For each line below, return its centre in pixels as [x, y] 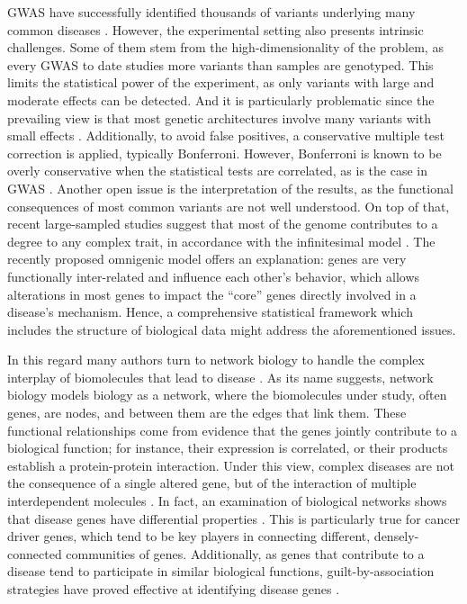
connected [35, 553]
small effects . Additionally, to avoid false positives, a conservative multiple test [226, 135]
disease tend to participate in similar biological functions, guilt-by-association [221, 571]
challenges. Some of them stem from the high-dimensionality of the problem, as [225, 47]
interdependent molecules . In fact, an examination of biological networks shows [227, 501]
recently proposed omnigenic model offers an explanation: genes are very [207, 259]
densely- [396, 536]
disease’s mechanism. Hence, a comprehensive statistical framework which [210, 312]
